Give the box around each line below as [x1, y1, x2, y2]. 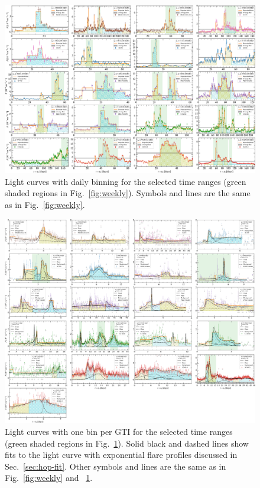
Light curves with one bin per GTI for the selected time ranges [5, 425, 233, 437]
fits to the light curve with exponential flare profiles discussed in [5, 448, 238, 461]
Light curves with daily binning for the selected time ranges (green [5, 175, 246, 187]
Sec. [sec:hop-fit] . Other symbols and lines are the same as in [5, 460, 226, 472]
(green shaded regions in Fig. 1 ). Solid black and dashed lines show [5, 437, 249, 449]
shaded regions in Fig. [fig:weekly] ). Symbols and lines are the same [5, 187, 251, 199]
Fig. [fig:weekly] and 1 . [5, 471, 93, 484]
